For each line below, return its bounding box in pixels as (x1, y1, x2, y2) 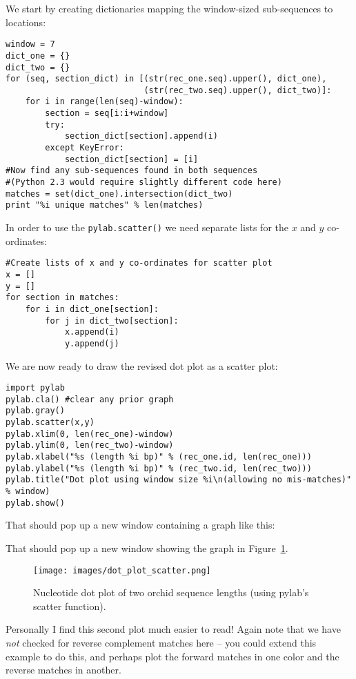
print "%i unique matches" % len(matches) (6, 200, 204, 210)
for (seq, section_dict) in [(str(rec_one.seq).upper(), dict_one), (6, 74, 327, 84)
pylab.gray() (6, 406, 65, 416)
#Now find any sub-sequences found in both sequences (6, 166, 258, 176)
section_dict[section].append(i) (64, 131, 218, 141)
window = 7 (6, 39, 55, 50)
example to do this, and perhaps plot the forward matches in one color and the (6, 649, 339, 663)
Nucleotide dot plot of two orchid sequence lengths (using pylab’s (33, 585, 309, 600)
